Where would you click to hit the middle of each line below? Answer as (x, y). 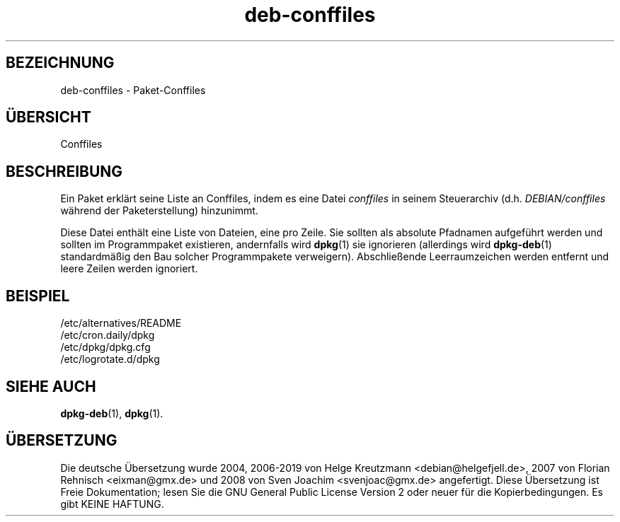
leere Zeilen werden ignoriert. (129, 269)
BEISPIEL (38, 296)
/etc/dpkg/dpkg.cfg (105, 347)
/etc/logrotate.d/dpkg (110, 359)
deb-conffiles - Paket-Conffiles (133, 90)
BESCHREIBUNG (64, 171)
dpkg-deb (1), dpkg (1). (112, 413)
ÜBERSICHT (48, 117)
